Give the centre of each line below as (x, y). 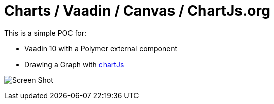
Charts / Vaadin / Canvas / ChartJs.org (137, 11)
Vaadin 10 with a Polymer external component (101, 48)
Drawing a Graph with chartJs (74, 64)
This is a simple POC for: (45, 33)
